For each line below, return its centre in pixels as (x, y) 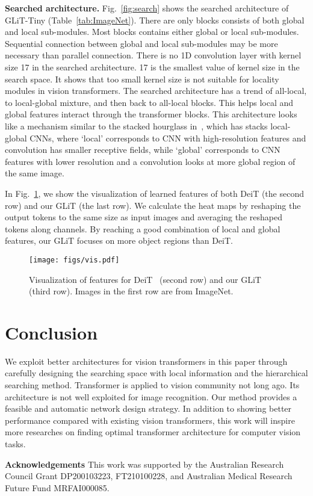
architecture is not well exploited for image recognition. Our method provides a (151, 396)
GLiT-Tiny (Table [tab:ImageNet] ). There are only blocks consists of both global (155, 20)
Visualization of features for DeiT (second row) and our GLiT (145, 279)
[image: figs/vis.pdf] (74, 260)
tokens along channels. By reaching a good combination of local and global (143, 228)
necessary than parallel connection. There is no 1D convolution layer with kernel (153, 55)
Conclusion (51, 332)
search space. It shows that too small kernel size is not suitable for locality (142, 79)
